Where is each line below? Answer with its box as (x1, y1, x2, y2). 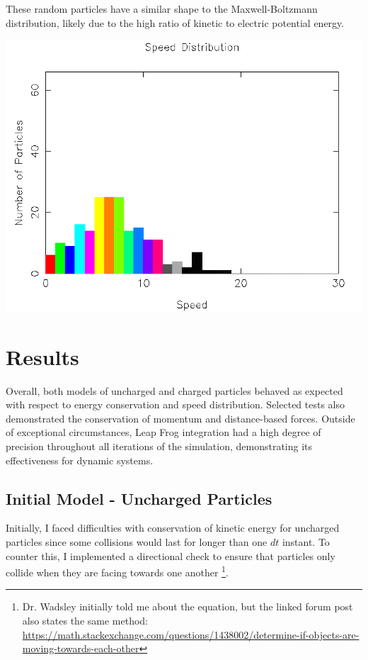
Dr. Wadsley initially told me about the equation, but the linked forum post (22, 599, 353, 614)
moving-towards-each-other (22, 641, 139, 656)
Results (6, 342, 79, 371)
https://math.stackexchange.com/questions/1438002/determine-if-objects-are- (22, 627, 360, 642)
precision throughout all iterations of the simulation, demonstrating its (6, 439, 313, 453)
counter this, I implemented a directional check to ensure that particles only (6, 548, 335, 563)
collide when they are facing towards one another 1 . (6, 563, 229, 579)
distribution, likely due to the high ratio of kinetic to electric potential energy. (6, 15, 345, 30)
